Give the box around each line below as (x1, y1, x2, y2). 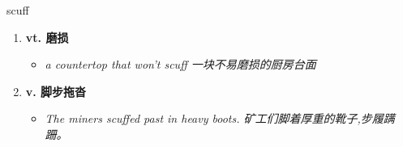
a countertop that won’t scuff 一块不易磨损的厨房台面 (45, 56, 316, 73)
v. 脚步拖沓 (25, 82, 87, 99)
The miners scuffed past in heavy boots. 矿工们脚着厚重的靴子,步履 (45, 110, 384, 127)
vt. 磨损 (25, 28, 69, 45)
